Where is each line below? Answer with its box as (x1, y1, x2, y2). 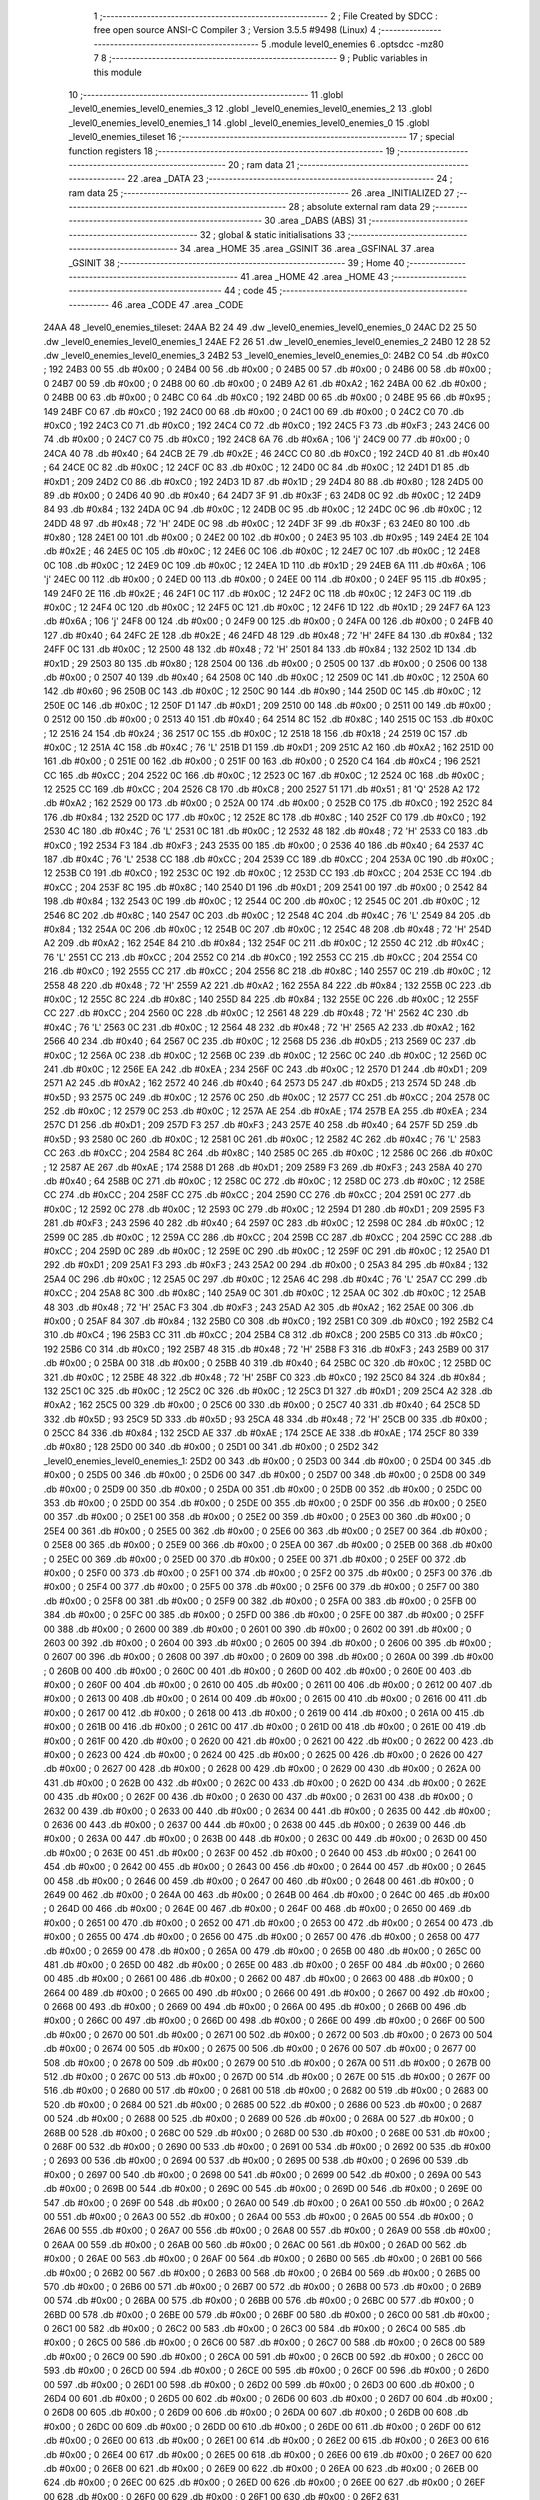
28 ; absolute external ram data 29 (288, 201, 431, 213)
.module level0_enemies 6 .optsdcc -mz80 (268, 38, 444, 50)
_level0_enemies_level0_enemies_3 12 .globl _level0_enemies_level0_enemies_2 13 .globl (68, 103, 432, 115)
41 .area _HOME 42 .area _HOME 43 (240, 271, 389, 283)
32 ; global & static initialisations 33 (200, 228, 346, 240)
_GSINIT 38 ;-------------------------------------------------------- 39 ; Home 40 (68, 256, 405, 269)
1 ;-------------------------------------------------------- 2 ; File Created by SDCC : (93, 10, 439, 22)
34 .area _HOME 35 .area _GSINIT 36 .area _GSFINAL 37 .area (179, 243, 435, 255)
